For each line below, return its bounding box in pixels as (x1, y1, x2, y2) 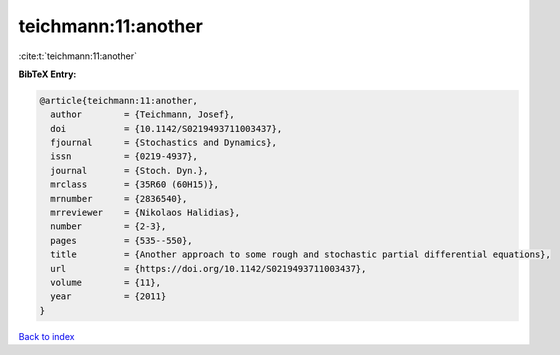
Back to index (18, 330, 75, 342)
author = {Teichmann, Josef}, (50, 109, 235, 120)
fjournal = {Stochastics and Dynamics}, (50, 137, 277, 149)
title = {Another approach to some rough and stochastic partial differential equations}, (50, 249, 552, 260)
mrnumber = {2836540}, (50, 193, 188, 204)
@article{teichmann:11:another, (39, 95, 199, 106)
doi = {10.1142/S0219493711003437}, (50, 123, 283, 134)
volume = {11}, (50, 277, 162, 288)
